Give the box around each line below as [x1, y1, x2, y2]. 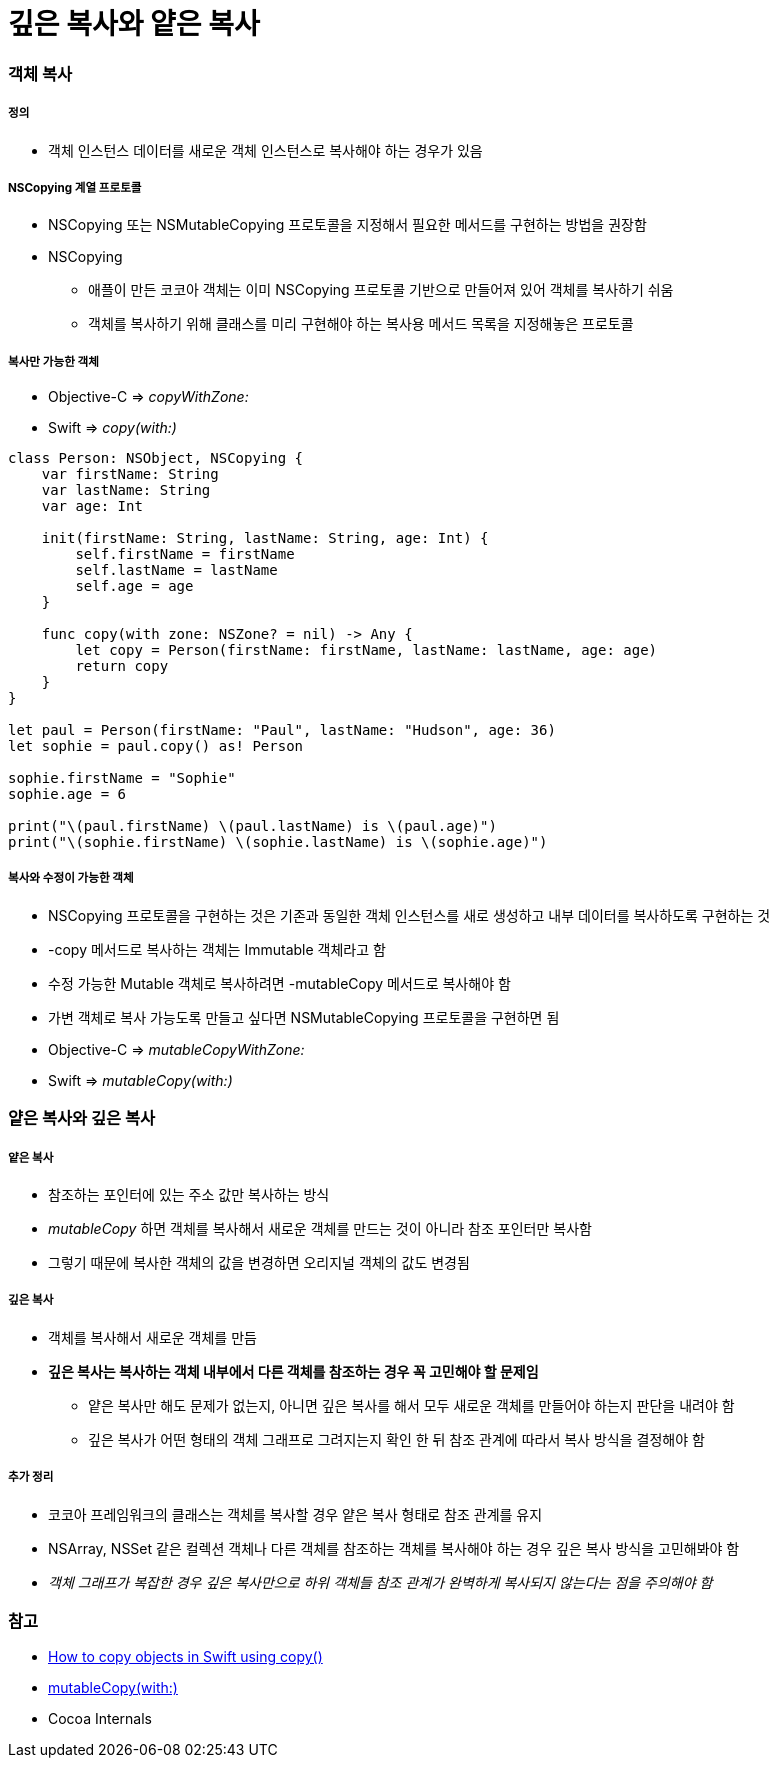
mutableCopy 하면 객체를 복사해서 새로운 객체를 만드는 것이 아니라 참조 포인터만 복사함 [48, 1220, 592, 1238]
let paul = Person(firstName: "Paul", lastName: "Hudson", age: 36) [8, 722, 556, 739]
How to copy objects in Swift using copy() [48, 1648, 323, 1666]
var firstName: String [41, 466, 219, 483]
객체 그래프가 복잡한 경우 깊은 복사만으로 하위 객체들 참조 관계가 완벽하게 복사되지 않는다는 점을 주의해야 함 [48, 1573, 713, 1591]
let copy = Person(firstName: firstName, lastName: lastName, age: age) [75, 642, 658, 659]
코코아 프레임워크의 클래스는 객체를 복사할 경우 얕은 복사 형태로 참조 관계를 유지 [48, 1505, 543, 1523]
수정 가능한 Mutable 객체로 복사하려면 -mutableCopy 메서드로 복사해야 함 [48, 974, 511, 992]
